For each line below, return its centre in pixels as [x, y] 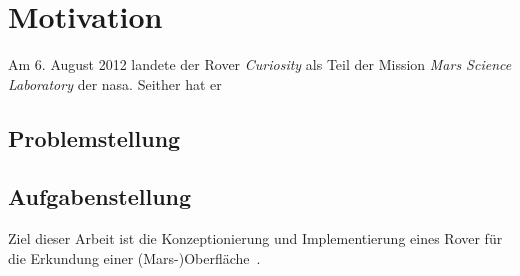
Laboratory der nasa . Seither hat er [115, 83]
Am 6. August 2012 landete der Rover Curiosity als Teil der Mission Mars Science [260, 64]
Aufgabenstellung [100, 196]
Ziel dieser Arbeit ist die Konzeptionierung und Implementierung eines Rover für [255, 238]
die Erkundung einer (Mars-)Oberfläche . [134, 257]
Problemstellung [94, 137]
